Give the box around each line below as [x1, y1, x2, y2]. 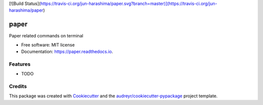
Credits [9, 83, 27, 89]
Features [9, 61, 31, 68]
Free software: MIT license [21, 42, 75, 48]
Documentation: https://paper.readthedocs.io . [21, 49, 113, 54]
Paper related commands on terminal [9, 33, 84, 39]
